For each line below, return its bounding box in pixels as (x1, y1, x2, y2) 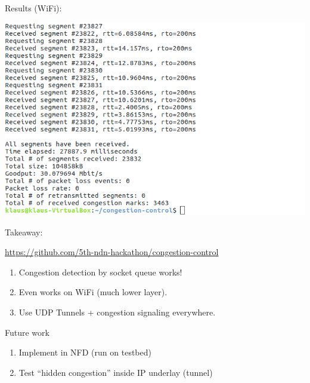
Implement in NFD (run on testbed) (18, 346, 151, 359)
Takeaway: (5, 225, 43, 238)
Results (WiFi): (5, 2, 62, 14)
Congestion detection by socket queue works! (18, 265, 182, 278)
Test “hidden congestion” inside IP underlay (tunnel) (18, 366, 213, 378)
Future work (5, 326, 49, 338)
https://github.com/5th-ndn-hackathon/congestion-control (5, 246, 219, 258)
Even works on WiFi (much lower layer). (18, 286, 168, 298)
